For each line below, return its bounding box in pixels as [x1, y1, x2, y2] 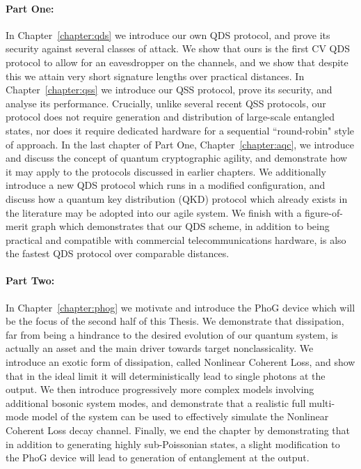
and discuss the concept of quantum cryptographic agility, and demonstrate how [6, 151, 348, 165]
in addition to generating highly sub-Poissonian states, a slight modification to [6, 436, 340, 451]
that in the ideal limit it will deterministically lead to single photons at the [6, 368, 326, 383]
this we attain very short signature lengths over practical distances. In [6, 68, 305, 83]
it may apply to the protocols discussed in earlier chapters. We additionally [6, 164, 327, 178]
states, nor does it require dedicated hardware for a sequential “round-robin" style [6, 123, 355, 137]
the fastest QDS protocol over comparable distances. [6, 246, 230, 261]
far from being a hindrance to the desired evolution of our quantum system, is [6, 327, 338, 341]
